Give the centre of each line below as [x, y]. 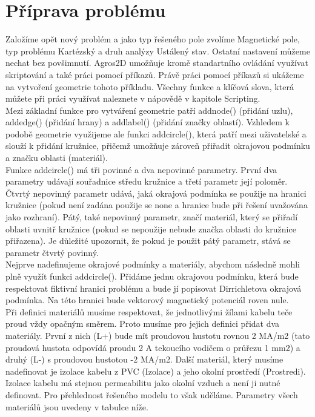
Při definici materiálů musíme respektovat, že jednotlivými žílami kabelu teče [149, 311]
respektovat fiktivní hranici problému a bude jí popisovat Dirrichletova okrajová [154, 288]
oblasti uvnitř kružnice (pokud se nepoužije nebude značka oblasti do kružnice [151, 228]
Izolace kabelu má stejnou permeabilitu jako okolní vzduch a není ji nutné [143, 383]
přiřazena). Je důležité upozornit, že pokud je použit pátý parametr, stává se [148, 241]
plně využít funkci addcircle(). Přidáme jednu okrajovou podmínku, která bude [152, 276]
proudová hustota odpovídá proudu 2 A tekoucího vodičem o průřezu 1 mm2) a [153, 347]
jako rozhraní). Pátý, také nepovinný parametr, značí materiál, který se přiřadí [152, 217]
